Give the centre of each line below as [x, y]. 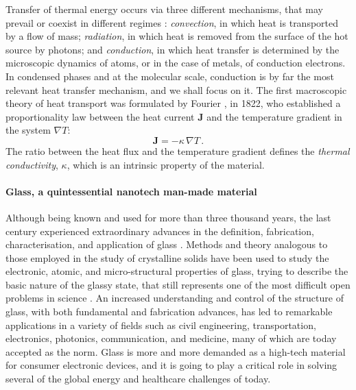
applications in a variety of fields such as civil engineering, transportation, [161, 325]
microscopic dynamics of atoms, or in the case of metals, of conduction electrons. [176, 63]
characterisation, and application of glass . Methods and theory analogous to [167, 244]
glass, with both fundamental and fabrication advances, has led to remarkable [169, 312]
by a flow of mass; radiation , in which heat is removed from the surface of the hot [177, 36]
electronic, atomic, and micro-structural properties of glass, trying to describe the [177, 271]
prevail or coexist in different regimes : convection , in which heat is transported [172, 22]
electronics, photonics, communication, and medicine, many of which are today [171, 338]
